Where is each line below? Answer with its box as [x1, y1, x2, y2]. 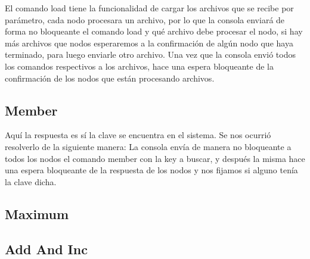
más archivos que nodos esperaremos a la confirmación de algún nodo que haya [5, 36, 293, 49]
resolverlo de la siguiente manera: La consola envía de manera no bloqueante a [5, 140, 292, 152]
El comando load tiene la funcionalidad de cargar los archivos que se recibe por [5, 2, 294, 14]
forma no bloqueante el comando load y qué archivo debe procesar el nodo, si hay [5, 25, 303, 38]
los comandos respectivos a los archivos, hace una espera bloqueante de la [5, 60, 274, 72]
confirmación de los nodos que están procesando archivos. [5, 71, 215, 84]
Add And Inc [5, 239, 88, 258]
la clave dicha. [5, 175, 57, 188]
